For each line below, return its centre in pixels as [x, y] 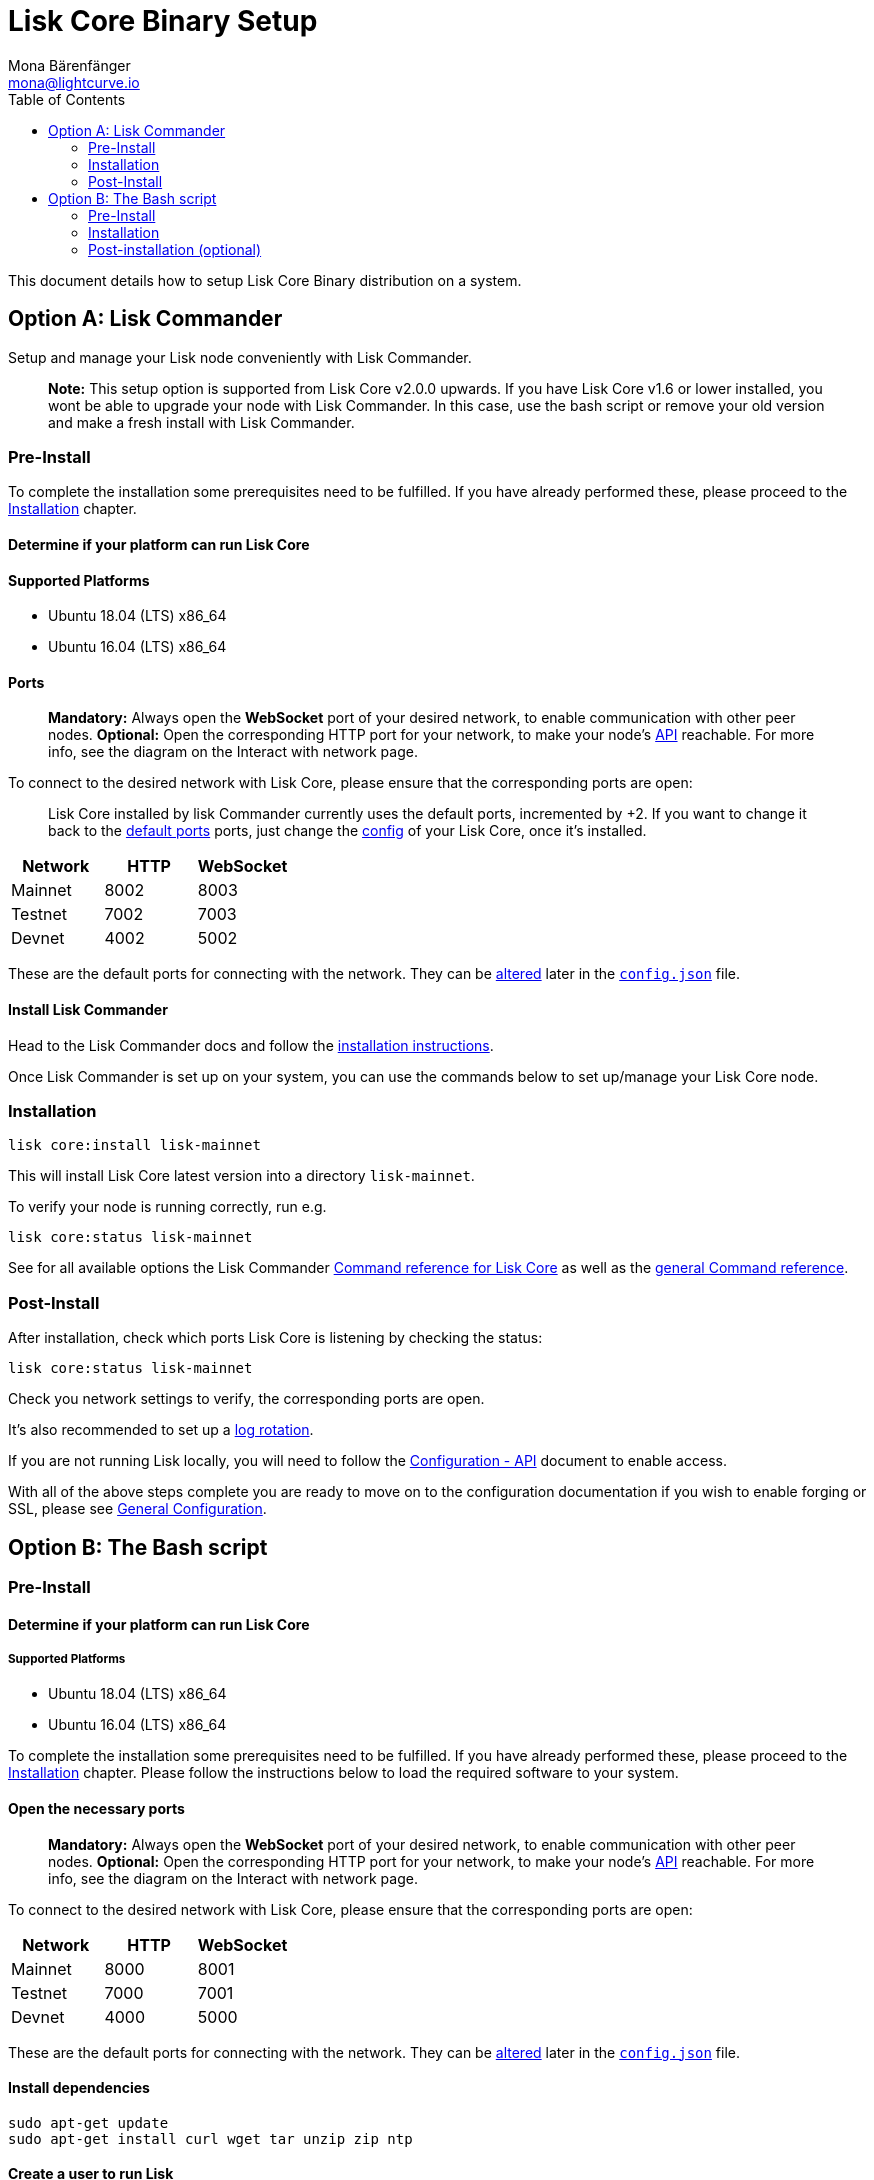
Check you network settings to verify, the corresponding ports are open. [246, 1399]
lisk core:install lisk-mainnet [134, 1145]
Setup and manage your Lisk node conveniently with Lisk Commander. [240, 357]
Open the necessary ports [96, 1808]
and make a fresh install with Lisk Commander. [201, 422]
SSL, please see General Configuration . [137, 1509]
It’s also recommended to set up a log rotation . [161, 1430]
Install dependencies [79, 2088]
